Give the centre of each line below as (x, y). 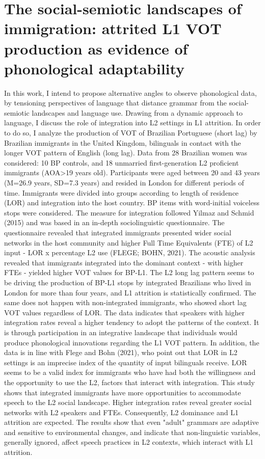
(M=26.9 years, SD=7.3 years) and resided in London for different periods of (124, 183)
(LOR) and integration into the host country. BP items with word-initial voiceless (132, 202)
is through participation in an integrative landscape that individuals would (121, 332)
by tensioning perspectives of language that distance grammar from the (115, 103)
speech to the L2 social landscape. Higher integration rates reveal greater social (128, 402)
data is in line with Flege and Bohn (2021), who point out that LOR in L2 (121, 352)
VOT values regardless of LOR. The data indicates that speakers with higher (124, 312)
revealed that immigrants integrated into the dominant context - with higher (124, 262)
